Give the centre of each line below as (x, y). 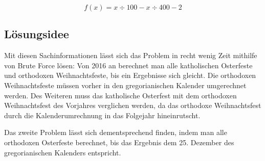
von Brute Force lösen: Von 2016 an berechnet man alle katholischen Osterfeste (128, 65)
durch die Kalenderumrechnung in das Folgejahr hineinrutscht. (102, 115)
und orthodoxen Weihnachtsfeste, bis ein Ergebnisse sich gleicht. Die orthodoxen (130, 75)
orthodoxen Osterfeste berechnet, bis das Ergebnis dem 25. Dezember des (119, 142)
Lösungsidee (37, 34)
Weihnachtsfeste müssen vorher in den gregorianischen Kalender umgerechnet (125, 85)
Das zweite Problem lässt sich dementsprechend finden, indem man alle (116, 132)
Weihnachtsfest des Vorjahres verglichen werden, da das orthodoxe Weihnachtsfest (133, 105)
